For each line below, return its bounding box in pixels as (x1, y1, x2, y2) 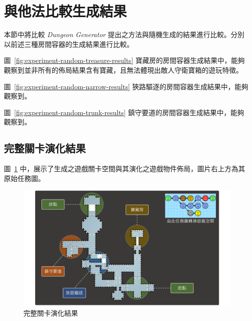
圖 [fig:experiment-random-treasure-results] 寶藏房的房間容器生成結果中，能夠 (4, 55, 245, 65)
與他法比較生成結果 (4, 1, 127, 21)
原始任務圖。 (4, 173, 45, 183)
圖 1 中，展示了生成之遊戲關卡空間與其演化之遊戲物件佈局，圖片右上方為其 (4, 163, 245, 174)
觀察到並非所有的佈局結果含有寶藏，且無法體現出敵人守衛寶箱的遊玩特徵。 (4, 64, 243, 75)
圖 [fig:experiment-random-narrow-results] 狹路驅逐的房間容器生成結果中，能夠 (4, 81, 249, 91)
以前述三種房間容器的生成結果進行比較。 (4, 39, 134, 49)
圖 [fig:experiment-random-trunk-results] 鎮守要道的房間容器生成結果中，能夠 (4, 107, 244, 117)
